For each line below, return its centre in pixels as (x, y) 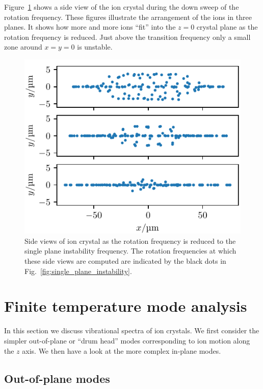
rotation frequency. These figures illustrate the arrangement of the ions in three (128, 17)
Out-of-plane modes (57, 378)
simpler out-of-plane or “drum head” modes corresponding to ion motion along (127, 340)
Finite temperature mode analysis (126, 306)
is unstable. (95, 47)
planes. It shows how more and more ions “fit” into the (90, 27)
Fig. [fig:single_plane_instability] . (78, 271)
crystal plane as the (227, 27)
